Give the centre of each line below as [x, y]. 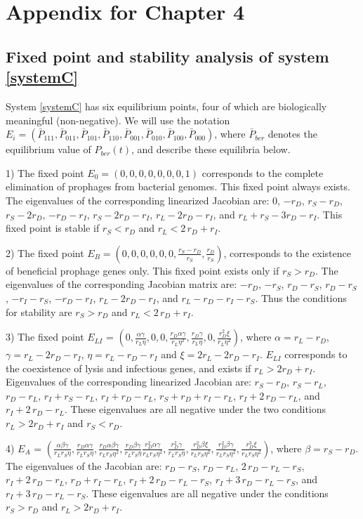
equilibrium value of [48, 149]
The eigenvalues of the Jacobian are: [84, 465]
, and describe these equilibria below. [211, 149]
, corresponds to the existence [287, 252]
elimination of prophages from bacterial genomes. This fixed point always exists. [178, 186]
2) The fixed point [45, 252]
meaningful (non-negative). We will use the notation [118, 120]
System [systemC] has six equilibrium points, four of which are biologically [166, 106]
